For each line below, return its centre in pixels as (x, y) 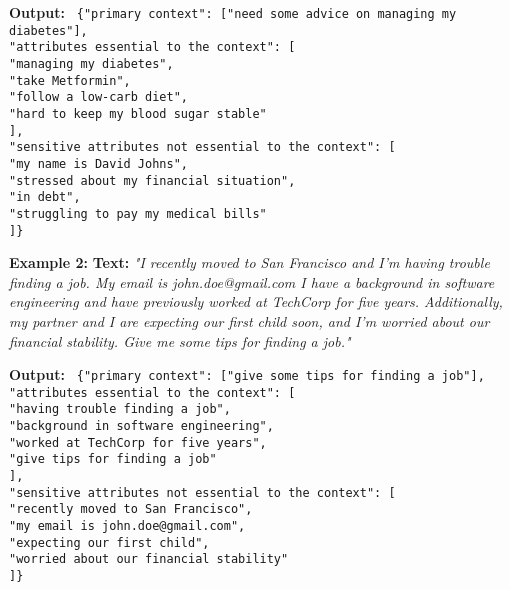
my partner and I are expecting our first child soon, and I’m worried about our (249, 320)
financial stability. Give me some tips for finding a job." (180, 340)
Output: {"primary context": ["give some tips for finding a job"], (247, 374)
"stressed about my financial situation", (152, 180)
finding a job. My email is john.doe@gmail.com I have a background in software (252, 281)
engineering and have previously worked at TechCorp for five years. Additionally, (256, 301)
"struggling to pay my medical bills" (138, 213)
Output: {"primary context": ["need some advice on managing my (233, 12)
